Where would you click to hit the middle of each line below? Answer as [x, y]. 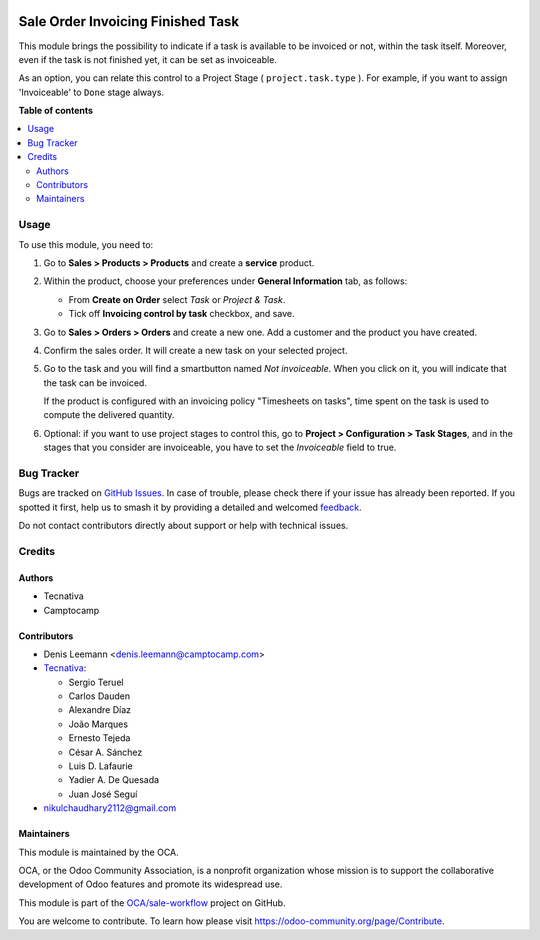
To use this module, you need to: [86, 244]
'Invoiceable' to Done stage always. [91, 92]
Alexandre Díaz [100, 710]
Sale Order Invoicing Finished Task [129, 21]
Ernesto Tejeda [99, 738]
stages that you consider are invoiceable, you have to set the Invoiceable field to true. [220, 447]
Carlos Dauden [99, 696]
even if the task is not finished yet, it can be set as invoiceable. [147, 59]
